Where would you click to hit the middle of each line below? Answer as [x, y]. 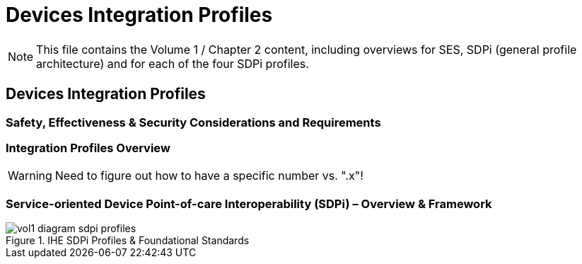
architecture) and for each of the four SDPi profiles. [173, 63]
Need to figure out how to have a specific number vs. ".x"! [209, 176]
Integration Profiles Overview [88, 148]
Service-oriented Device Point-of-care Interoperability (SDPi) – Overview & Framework [249, 203]
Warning [30, 176]
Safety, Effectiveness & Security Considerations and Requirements [193, 122]
